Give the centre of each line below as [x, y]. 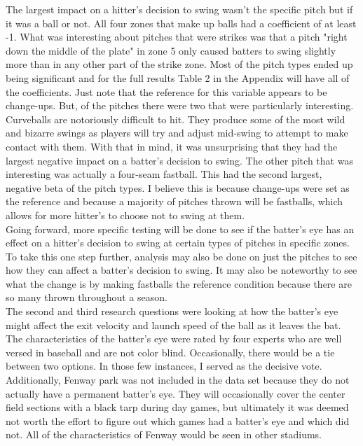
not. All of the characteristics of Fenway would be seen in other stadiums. [164, 434]
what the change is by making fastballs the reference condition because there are [179, 283]
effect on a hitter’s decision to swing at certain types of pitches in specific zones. [178, 243]
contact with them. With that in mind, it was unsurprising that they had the [172, 146]
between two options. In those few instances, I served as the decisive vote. [164, 366]
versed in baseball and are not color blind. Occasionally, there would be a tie [170, 352]
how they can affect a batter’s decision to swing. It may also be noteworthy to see [181, 270]
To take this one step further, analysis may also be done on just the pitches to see [181, 256]
